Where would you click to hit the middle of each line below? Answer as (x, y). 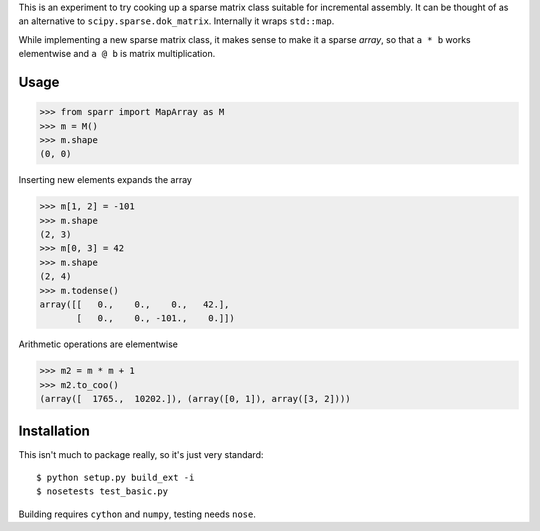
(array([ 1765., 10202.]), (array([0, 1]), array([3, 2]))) (195, 399)
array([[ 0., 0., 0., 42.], (134, 304)
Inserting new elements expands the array (105, 180)
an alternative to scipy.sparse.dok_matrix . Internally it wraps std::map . (176, 21)
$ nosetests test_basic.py (102, 491)
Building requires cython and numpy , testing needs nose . (137, 514)
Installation (54, 430)
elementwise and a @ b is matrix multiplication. (117, 54)
